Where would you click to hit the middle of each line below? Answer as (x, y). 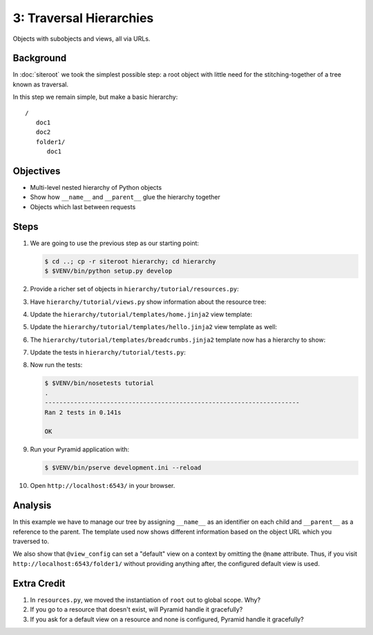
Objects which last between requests (83, 206)
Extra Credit (39, 583)
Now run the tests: (56, 365)
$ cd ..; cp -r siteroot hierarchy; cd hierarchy (130, 261)
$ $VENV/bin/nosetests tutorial (99, 383)
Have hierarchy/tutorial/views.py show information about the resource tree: (148, 302)
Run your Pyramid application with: (80, 449)
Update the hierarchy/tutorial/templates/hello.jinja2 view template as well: (154, 327)
